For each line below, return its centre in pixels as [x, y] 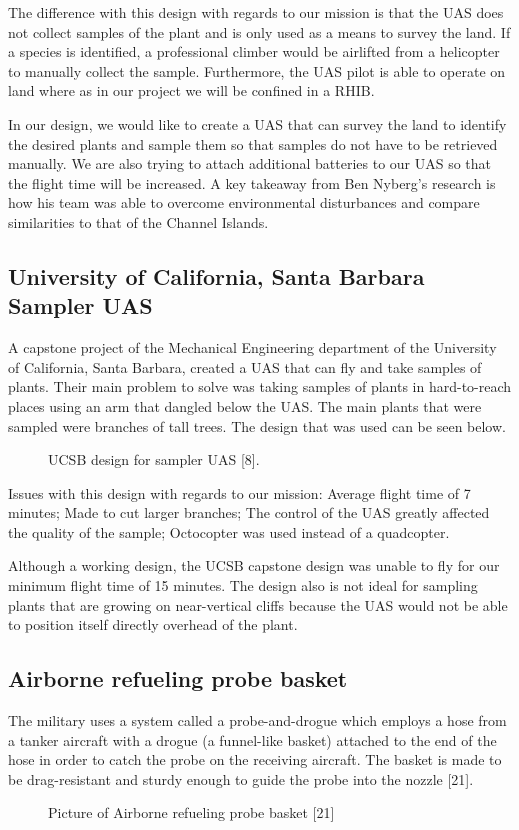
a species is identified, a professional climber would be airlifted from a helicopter [254, 51]
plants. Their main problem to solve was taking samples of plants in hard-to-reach [260, 386]
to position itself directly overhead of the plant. [153, 624]
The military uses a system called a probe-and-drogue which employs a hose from [257, 720]
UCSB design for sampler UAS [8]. [154, 459]
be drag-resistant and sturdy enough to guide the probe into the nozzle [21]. [241, 778]
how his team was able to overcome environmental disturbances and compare [244, 202]
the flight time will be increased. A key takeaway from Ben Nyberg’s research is [252, 182]
